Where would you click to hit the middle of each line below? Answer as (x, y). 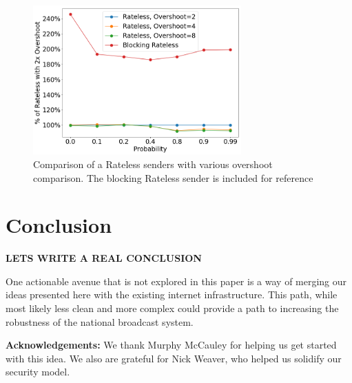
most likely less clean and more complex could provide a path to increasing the (172, 308)
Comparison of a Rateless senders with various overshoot (153, 164)
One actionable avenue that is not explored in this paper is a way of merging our (176, 281)
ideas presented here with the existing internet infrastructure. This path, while (172, 294)
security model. (38, 372)
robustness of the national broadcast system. (100, 321)
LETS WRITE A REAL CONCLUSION (104, 258)
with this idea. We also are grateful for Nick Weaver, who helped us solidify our (174, 358)
